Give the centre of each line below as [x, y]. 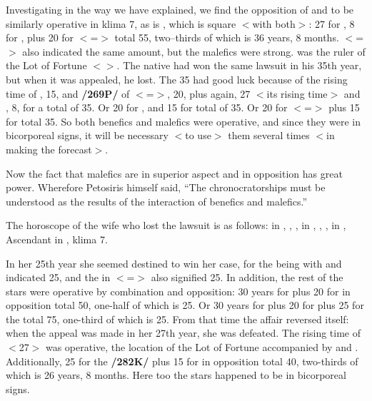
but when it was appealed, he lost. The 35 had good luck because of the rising [177, 79]
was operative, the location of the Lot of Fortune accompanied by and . [202, 347]
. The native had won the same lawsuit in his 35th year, [239, 65]
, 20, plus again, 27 [209, 93]
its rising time [297, 93]
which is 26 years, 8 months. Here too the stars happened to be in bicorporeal [176, 375]
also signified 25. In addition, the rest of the [247, 277]
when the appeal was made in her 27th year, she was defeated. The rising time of [183, 333]
